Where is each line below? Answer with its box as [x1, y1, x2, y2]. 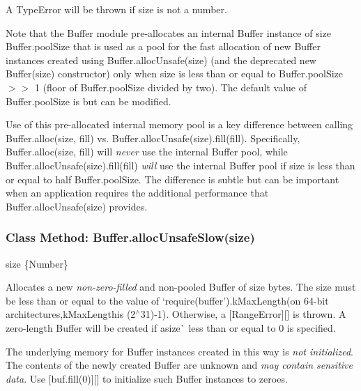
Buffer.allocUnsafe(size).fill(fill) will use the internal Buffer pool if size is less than [6, 158, 355, 172]
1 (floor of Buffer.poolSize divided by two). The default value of [34, 79, 307, 94]
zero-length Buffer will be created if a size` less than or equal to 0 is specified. [6, 320, 336, 335]
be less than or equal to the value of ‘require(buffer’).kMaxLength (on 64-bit [6, 293, 329, 307]
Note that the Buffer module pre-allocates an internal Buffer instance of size [6, 25, 332, 40]
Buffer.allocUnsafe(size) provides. [6, 199, 148, 213]
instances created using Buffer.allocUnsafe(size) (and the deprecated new [6, 52, 316, 67]
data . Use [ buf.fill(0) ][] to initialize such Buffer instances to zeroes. [6, 371, 288, 385]
